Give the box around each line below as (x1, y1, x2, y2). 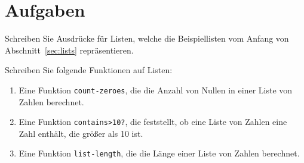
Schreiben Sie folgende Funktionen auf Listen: (5, 64, 173, 76)
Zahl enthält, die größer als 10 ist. (19, 127, 143, 139)
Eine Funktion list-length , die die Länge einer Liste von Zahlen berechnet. (19, 147, 300, 159)
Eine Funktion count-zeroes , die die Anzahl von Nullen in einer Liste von (19, 83, 293, 96)
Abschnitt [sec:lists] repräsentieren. (5, 43, 134, 56)
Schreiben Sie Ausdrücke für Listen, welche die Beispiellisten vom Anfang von (5, 32, 289, 45)
